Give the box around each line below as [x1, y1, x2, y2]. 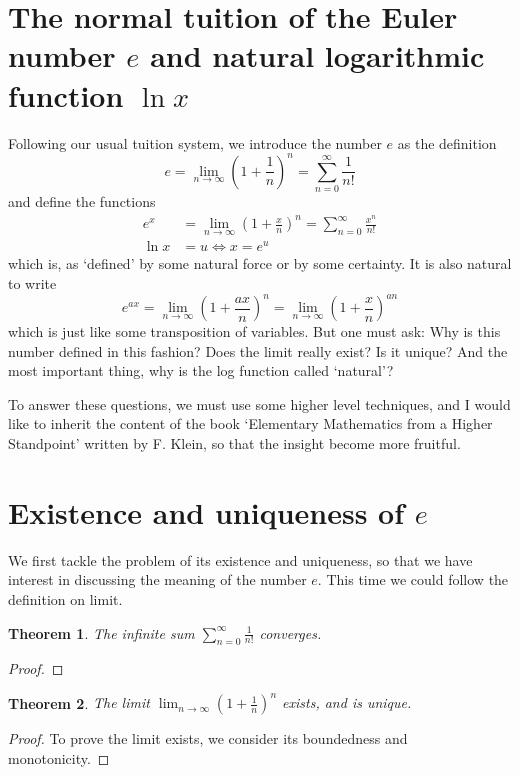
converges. [259, 622, 322, 643]
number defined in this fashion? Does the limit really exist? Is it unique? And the [8, 340, 508, 361]
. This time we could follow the [317, 569, 509, 590]
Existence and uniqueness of [8, 491, 405, 532]
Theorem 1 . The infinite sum [8, 622, 195, 643]
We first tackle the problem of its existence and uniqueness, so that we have [8, 549, 473, 570]
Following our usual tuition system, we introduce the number [8, 132, 382, 153]
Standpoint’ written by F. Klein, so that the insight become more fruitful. [8, 433, 461, 454]
